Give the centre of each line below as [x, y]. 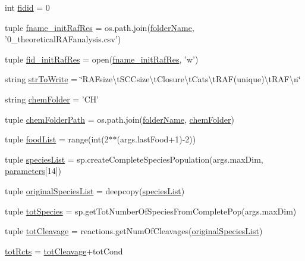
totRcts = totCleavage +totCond [64, 251]
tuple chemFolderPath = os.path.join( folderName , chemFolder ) [120, 119]
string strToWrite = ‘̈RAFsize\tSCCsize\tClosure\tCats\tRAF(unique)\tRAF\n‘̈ [153, 79]
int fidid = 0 [27, 7]
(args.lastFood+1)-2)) [156, 139]
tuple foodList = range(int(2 [57, 139]
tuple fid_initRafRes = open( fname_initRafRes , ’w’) [102, 59]
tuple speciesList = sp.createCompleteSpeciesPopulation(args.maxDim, [134, 159]
